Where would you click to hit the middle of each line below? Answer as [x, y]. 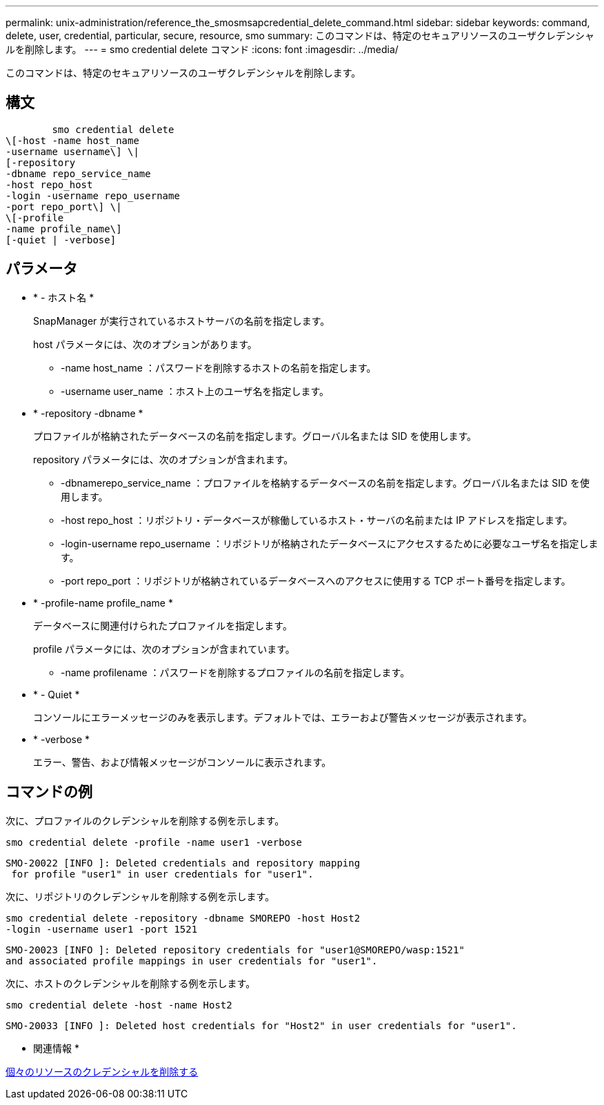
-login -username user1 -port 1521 [102, 929]
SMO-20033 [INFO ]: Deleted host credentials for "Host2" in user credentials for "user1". [261, 1025]
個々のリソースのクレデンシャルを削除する [102, 1071]
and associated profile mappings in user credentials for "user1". [192, 961]
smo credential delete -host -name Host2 [119, 1005]
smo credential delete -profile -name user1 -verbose [154, 842]
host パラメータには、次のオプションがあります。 [145, 344]
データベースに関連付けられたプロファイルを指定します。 [163, 625]
